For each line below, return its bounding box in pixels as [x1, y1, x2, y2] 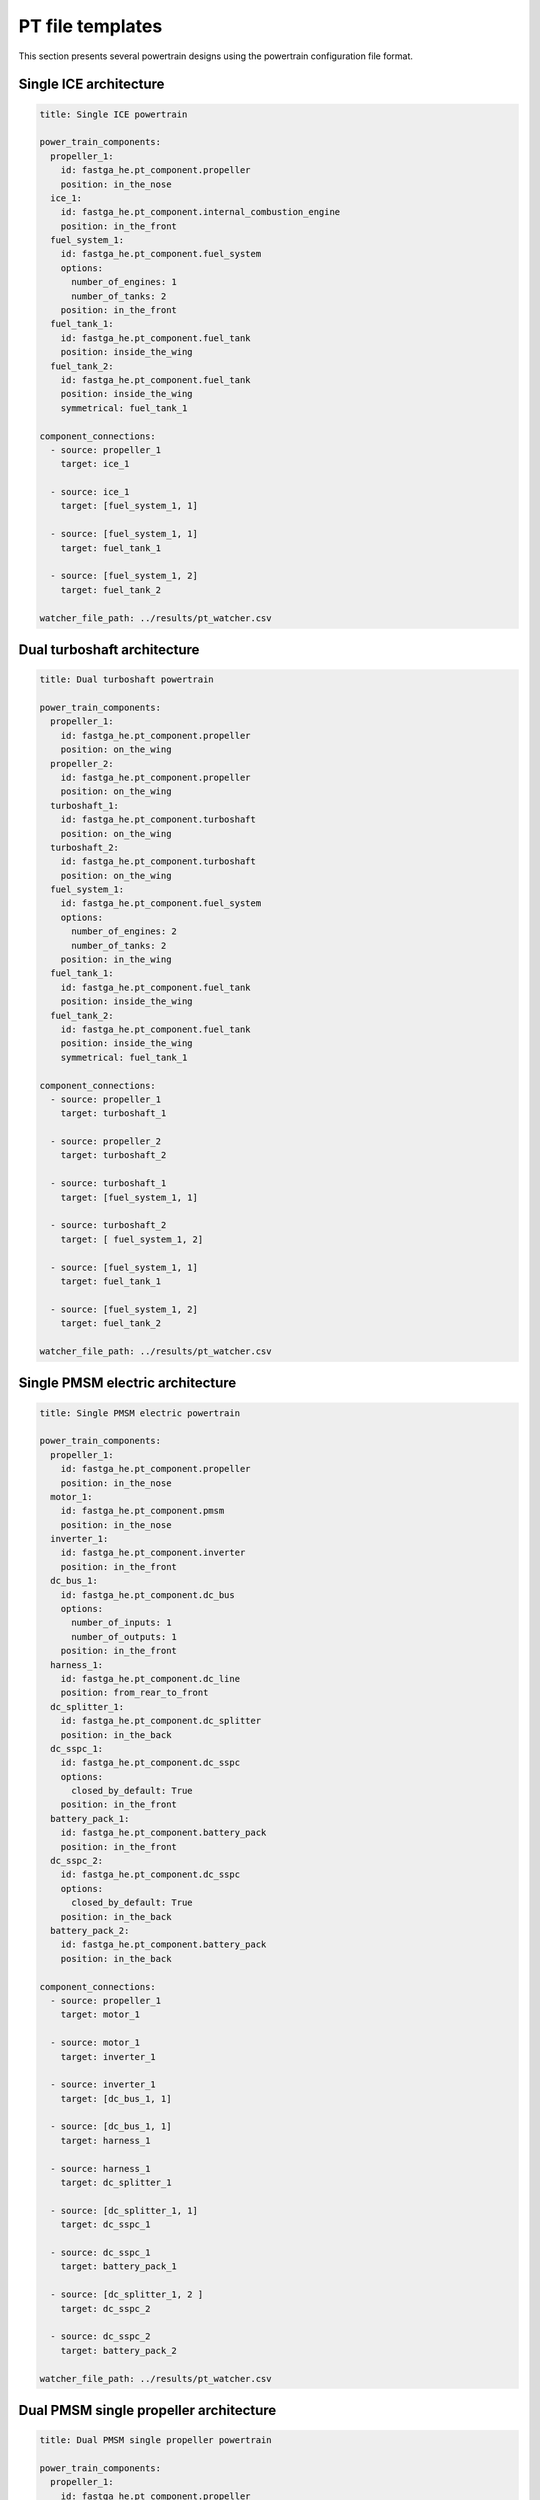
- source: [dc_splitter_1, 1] [50, 2205, 199, 2216]
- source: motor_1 [50, 2037, 140, 2049]
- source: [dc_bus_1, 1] [50, 2121, 172, 2132]
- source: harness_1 [50, 2163, 151, 2174]
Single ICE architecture [18, 76, 165, 93]
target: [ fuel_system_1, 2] [60, 1233, 204, 1245]
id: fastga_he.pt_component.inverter [60, 1547, 246, 1559]
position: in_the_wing [60, 954, 172, 965]
